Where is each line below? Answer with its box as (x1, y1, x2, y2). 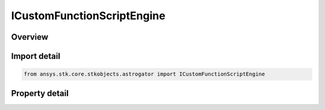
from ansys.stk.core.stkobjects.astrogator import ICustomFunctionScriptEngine (23, 71, 265, 78)
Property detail (11, 88, 69, 99)
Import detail (11, 51, 60, 61)
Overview (11, 32, 49, 42)
